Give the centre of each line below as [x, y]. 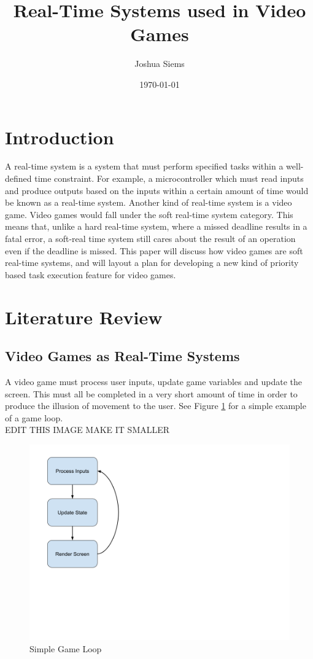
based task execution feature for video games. [91, 274]
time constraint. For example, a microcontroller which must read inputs [169, 178]
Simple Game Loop [66, 648]
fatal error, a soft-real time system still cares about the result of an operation [150, 238]
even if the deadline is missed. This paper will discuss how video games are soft [154, 250]
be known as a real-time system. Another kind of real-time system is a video [149, 202]
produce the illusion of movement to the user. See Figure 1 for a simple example [156, 406]
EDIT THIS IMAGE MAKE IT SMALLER [87, 430]
